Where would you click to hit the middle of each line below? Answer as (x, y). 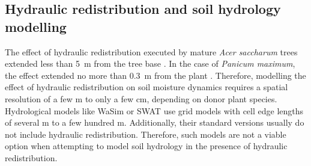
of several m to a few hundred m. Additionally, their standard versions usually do (155, 122)
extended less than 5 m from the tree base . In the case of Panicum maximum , (150, 63)
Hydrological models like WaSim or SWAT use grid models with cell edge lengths (154, 110)
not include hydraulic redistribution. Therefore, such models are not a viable (146, 134)
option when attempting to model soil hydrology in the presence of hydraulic (146, 146)
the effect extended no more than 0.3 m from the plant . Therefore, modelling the (155, 75)
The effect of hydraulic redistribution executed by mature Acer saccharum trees (151, 51)
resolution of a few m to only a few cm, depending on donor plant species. (141, 98)
